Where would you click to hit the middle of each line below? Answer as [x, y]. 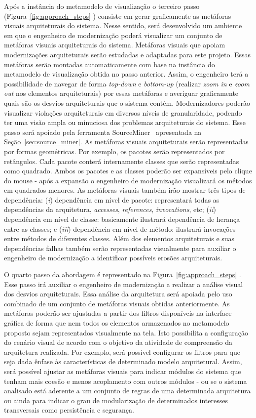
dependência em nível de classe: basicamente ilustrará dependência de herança [122, 219]
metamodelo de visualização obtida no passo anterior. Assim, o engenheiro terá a [126, 74]
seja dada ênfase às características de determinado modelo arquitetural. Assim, [123, 361]
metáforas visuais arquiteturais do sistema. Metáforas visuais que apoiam [115, 45]
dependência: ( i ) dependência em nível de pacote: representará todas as [112, 199]
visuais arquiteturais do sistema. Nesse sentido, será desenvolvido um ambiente [123, 25]
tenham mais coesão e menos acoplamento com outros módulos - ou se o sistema [126, 381]
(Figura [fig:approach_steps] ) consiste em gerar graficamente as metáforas [118, 16]
